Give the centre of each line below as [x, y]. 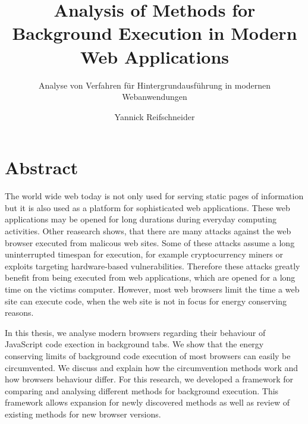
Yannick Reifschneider [155, 116]
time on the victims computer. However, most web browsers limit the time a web [152, 289]
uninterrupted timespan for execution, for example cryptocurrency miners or [144, 254]
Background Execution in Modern [155, 33]
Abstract [42, 167]
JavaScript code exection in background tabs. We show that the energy [134, 344]
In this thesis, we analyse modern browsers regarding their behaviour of [135, 332]
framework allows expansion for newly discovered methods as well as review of [147, 402]
